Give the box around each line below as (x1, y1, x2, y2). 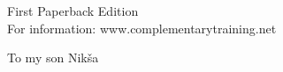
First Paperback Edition (7, 2, 139, 19)
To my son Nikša (7, 48, 99, 67)
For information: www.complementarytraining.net (7, 18, 277, 37)
